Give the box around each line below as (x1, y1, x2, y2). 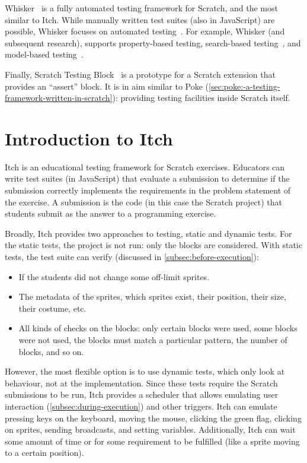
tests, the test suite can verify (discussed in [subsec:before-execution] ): (5, 250, 259, 263)
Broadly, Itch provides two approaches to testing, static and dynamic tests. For (5, 227, 292, 239)
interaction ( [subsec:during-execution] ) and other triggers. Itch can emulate (5, 399, 277, 412)
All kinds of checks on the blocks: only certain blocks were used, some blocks (18, 322, 298, 334)
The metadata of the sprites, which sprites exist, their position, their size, (18, 290, 286, 303)
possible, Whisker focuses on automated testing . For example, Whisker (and (5, 25, 285, 37)
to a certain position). (5, 446, 84, 459)
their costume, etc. (18, 302, 87, 314)
